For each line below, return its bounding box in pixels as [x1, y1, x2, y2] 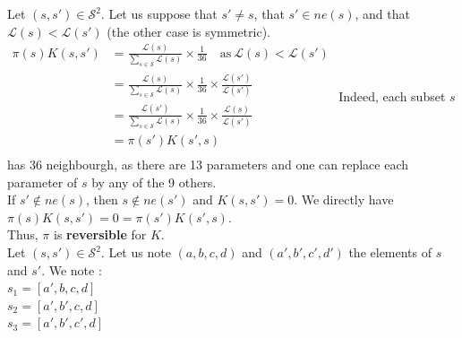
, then [86, 190, 118, 209]
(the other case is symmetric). [107, 22, 270, 40]
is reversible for [54, 225, 147, 244]
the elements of [348, 243, 432, 262]
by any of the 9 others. [91, 172, 217, 191]
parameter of [7, 172, 78, 191]
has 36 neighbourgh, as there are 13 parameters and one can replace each [7, 155, 409, 174]
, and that [355, 4, 410, 22]
